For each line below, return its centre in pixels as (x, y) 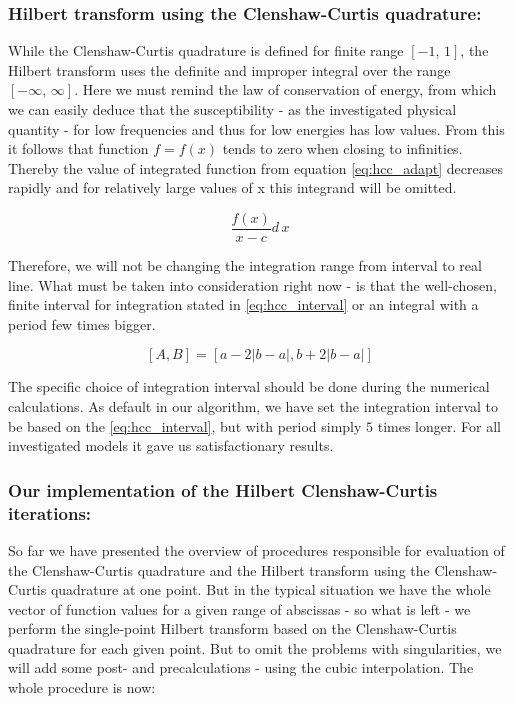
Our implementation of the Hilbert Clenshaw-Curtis (223, 489)
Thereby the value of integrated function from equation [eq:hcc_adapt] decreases (255, 167)
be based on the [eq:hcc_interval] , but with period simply (185, 425)
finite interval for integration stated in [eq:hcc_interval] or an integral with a (243, 304)
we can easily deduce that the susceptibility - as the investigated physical (232, 109)
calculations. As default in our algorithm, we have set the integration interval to (253, 406)
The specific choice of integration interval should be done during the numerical (249, 386)
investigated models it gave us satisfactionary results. (171, 445)
